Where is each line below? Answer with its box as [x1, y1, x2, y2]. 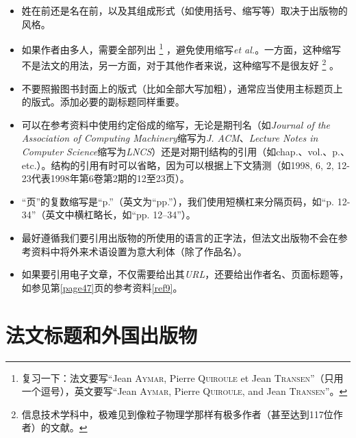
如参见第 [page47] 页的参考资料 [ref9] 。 [21, 280, 183, 294]
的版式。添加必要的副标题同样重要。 [21, 94, 185, 109]
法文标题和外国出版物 [5, 320, 198, 348]
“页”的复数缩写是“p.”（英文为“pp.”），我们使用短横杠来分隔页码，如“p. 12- [21, 194, 351, 208]
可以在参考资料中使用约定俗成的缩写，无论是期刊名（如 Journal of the [21, 117, 331, 131]
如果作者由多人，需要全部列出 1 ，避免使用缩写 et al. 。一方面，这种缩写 [21, 40, 342, 56]
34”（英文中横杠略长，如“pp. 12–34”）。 [21, 207, 196, 222]
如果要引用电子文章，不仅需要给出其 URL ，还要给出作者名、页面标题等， [21, 267, 349, 281]
